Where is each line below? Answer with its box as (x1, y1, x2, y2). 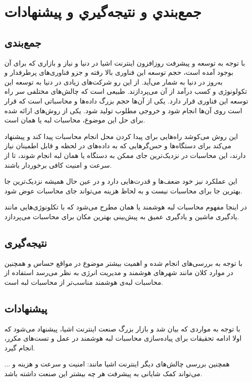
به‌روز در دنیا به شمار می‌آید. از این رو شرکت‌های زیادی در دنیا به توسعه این (4, 76, 223, 87)
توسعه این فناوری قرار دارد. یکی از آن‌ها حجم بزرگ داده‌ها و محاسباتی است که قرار (4, 95, 249, 105)
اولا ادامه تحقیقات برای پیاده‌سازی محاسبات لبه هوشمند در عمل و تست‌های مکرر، (4, 333, 242, 343)
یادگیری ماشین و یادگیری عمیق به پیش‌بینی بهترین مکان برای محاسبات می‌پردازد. (4, 211, 239, 221)
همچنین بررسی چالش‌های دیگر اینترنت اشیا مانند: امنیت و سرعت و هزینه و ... (4, 359, 230, 369)
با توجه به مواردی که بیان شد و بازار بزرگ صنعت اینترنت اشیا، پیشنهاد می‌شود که (4, 323, 240, 333)
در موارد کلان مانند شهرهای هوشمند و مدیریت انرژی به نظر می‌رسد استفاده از (4, 267, 234, 278)
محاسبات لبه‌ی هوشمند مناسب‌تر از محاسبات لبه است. (4, 277, 164, 287)
